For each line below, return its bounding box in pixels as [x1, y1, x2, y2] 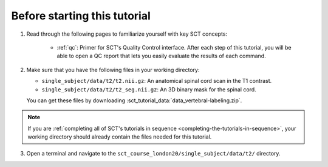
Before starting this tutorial [11, 9, 151, 22]
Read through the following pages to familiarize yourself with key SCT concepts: [26, 30, 228, 38]
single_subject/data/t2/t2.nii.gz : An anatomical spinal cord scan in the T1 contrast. [41, 77, 272, 85]
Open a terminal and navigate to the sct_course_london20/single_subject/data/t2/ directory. [26, 150, 281, 157]
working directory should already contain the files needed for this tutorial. [27, 133, 212, 140]
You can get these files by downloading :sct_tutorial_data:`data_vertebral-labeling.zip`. [26, 97, 242, 104]
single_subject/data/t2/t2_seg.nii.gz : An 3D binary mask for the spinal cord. [41, 85, 256, 93]
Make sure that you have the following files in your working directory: [26, 66, 200, 73]
